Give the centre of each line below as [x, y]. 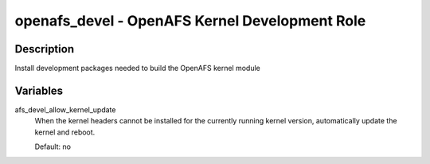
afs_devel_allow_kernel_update [65, 109]
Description [45, 49]
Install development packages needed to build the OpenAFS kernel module [137, 68]
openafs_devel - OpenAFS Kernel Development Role [190, 21]
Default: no [53, 146]
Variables [39, 90]
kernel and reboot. [65, 132]
